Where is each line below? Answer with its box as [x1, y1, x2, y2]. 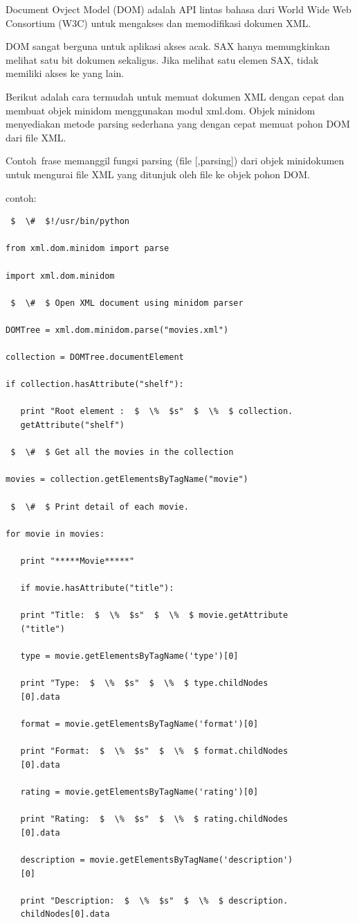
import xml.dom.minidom [6, 270, 115, 281]
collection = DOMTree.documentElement [6, 352, 184, 363]
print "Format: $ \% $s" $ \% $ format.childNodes [20, 746, 289, 757]
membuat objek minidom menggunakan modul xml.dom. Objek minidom [6, 103, 315, 117]
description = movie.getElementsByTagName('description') [20, 855, 293, 865]
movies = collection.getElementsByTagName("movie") [6, 474, 248, 485]
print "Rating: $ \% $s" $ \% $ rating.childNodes [20, 814, 289, 825]
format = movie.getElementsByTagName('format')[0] [20, 719, 259, 730]
